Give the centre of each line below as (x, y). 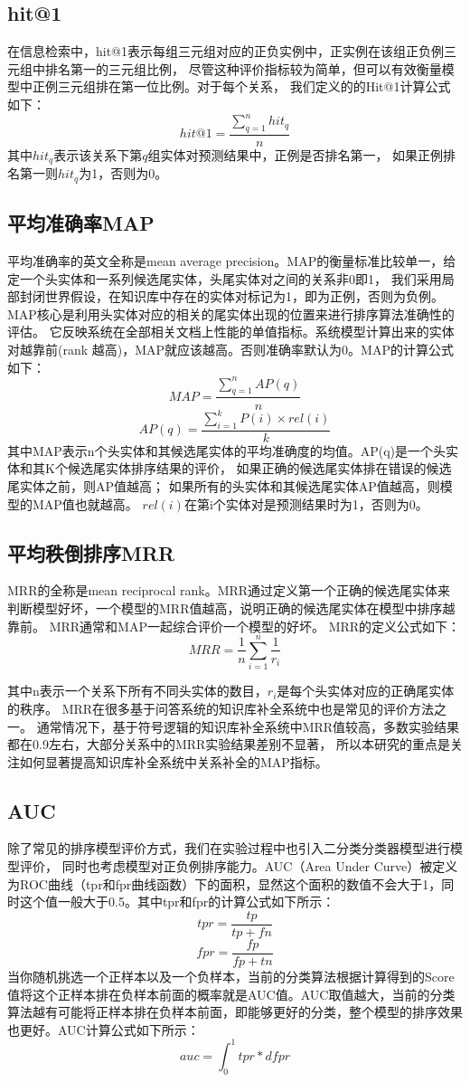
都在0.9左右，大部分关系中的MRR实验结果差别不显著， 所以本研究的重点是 (229, 744)
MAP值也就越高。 (85, 503)
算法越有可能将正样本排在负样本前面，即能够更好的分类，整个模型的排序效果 (235, 1012)
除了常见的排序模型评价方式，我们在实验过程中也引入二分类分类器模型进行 (229, 848)
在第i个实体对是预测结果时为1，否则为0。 (306, 503)
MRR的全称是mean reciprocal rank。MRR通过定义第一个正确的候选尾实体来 (229, 590)
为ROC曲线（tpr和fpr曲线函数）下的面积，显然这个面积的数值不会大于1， (225, 883)
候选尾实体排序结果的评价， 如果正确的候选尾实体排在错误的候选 (259, 468)
